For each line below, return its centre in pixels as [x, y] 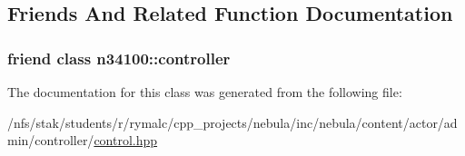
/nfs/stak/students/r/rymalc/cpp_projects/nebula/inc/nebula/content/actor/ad [232, 122]
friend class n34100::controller [119, 58]
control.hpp [126, 140]
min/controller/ [51, 140]
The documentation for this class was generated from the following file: [205, 92]
